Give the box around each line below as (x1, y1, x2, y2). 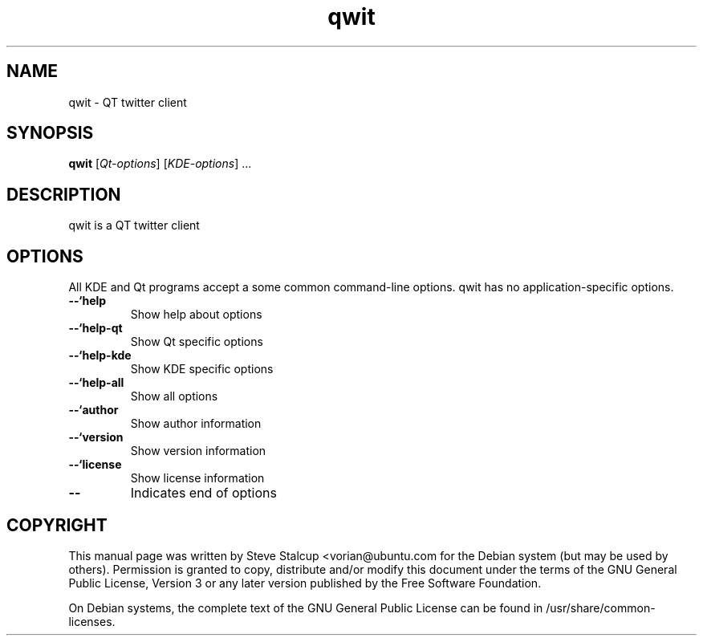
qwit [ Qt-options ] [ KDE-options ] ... (68, 156, 252, 171)
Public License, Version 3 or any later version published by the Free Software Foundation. (68, 575, 542, 590)
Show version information (130, 444, 266, 458)
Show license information (130, 471, 265, 486)
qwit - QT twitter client (68, 95, 187, 109)
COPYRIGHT (6, 514, 108, 535)
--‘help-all (68, 376, 124, 390)
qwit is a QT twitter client (68, 218, 200, 233)
